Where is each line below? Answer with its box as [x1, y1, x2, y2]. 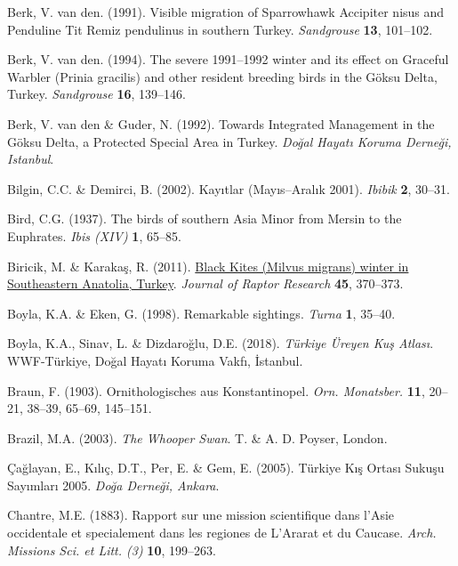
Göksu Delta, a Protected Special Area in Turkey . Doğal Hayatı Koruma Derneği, [7, 132, 452, 150]
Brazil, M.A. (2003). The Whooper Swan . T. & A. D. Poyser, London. [7, 428, 388, 447]
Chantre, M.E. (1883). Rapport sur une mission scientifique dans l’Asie [7, 505, 395, 524]
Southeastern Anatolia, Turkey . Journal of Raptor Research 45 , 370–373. [7, 274, 404, 293]
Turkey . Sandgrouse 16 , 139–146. [7, 85, 186, 103]
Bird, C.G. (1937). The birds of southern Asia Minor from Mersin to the [7, 209, 402, 228]
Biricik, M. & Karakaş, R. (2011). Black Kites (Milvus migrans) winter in [7, 256, 409, 275]
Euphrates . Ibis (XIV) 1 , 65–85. [7, 226, 181, 245]
